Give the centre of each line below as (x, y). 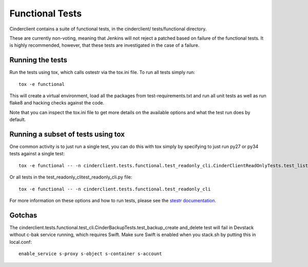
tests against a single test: (37, 154)
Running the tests (38, 60)
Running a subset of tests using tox (67, 134)
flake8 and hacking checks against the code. (57, 103)
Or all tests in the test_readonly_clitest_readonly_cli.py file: (71, 177)
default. (18, 120)
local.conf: (21, 242)
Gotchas (23, 215)
